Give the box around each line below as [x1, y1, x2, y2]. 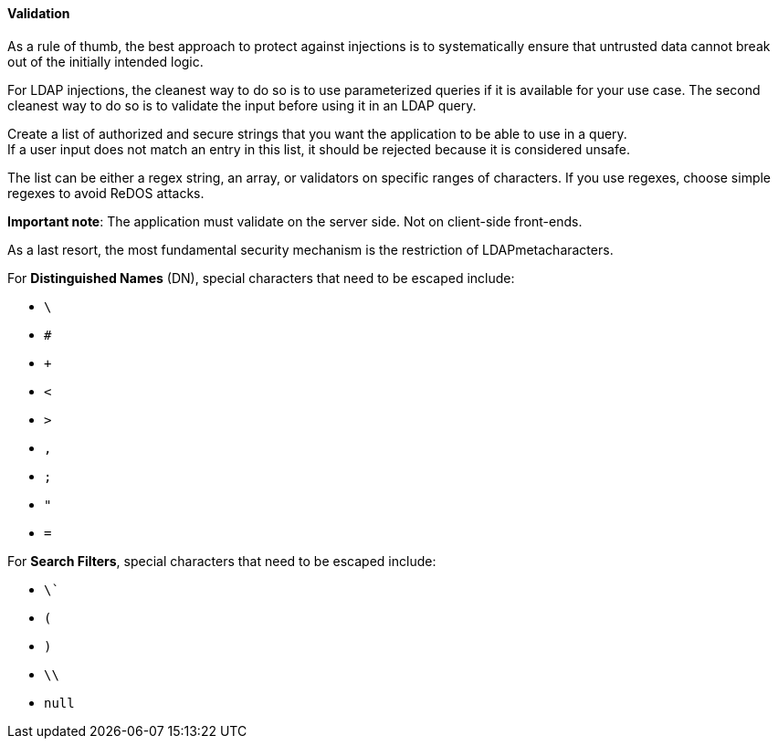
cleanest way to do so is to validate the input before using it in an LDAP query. [7, 97, 477, 113]
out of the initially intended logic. [7, 53, 204, 69]
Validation [7, 5, 70, 21]
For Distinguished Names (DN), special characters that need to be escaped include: [7, 269, 515, 286]
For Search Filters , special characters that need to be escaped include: [7, 552, 436, 569]
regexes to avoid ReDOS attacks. [7, 184, 205, 201]
